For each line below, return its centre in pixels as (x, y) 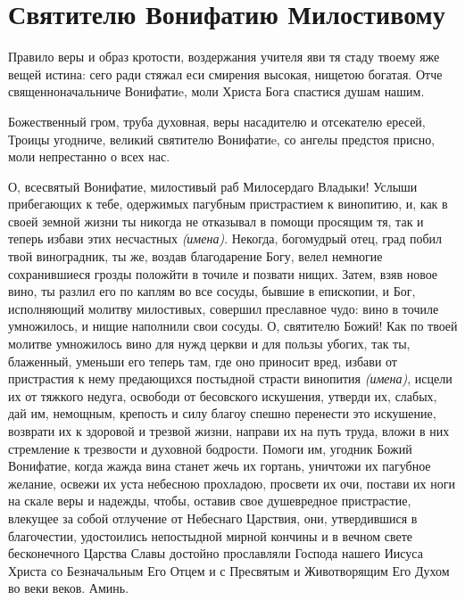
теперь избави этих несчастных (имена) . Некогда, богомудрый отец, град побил (225, 238)
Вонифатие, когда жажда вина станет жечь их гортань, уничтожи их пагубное (220, 466)
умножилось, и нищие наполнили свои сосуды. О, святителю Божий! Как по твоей (233, 326)
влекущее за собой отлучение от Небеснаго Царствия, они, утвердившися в (213, 518)
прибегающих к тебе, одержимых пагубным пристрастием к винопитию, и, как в (228, 204)
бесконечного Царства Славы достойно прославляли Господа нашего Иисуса (216, 553)
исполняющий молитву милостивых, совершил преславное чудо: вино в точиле (224, 308)
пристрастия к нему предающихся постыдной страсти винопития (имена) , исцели (230, 378)
